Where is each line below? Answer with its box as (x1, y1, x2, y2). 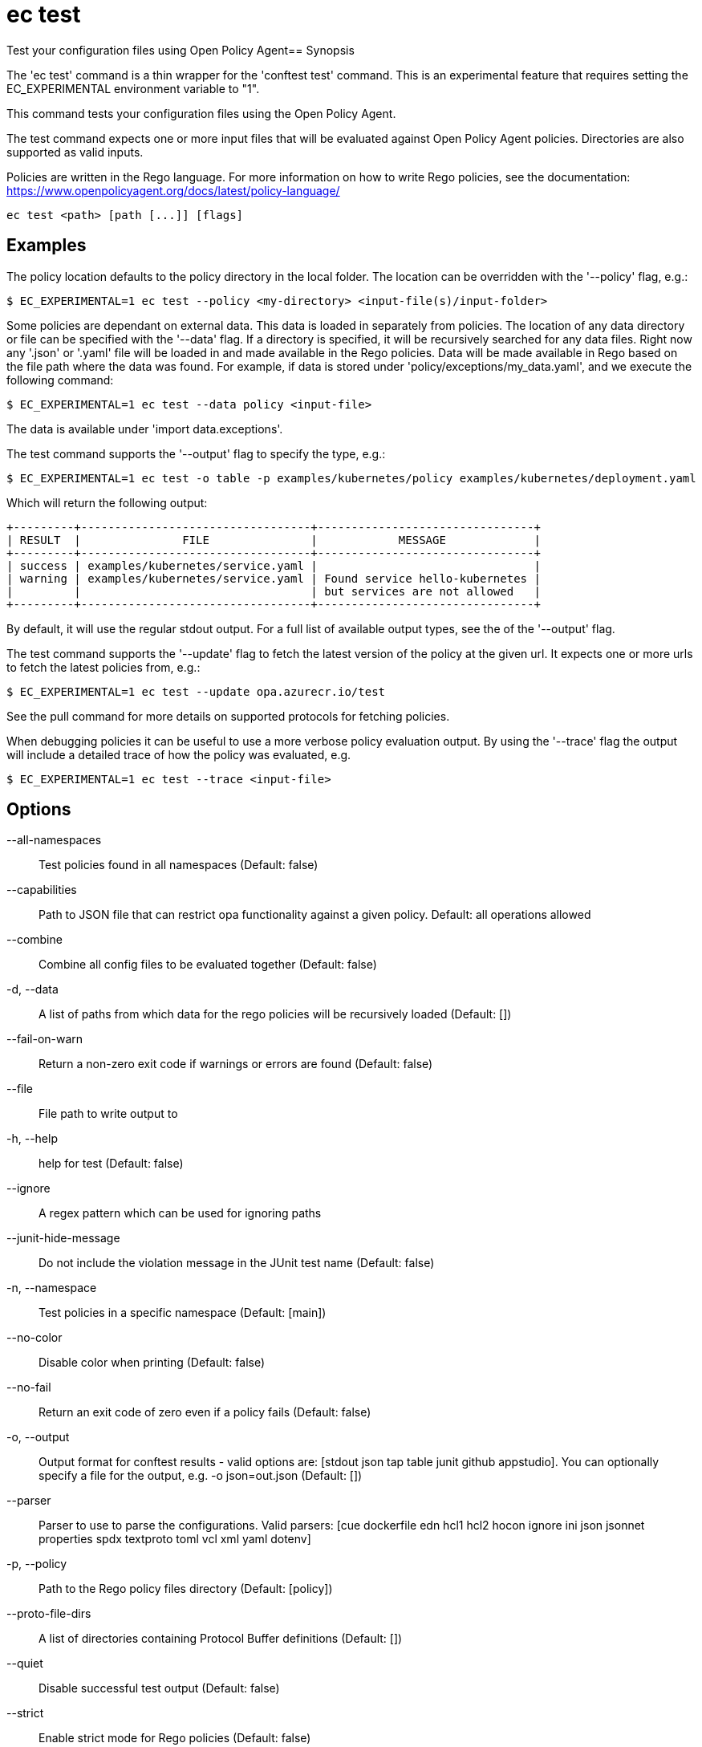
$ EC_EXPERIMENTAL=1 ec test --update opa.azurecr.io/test (6, 685, 386, 698)
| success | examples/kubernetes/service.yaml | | (6, 559, 541, 572)
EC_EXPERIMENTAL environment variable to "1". (6, 81, 260, 95)
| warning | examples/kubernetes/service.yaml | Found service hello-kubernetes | (6, 571, 541, 585)
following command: (6, 372, 114, 387)
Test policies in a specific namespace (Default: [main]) (39, 1306, 327, 1320)
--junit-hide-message (6, 1231, 120, 1245)
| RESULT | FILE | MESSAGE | (6, 533, 541, 546)
